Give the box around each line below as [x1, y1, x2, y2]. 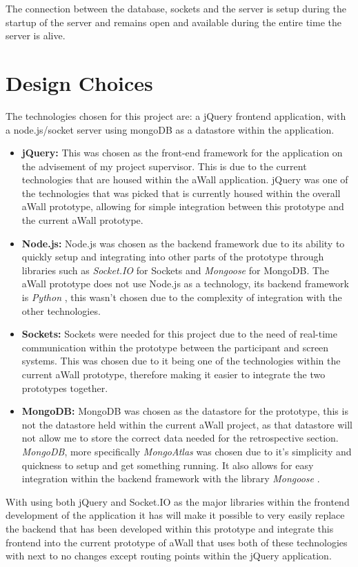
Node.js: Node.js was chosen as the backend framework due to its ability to [21, 236, 345, 250]
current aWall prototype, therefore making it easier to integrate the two [21, 367, 326, 381]
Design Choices [6, 68, 153, 96]
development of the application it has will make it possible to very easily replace [6, 508, 345, 522]
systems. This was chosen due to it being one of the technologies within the [21, 353, 341, 368]
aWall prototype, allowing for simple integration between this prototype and [21, 199, 344, 214]
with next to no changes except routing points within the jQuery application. [6, 548, 332, 563]
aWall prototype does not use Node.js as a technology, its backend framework [21, 276, 349, 291]
